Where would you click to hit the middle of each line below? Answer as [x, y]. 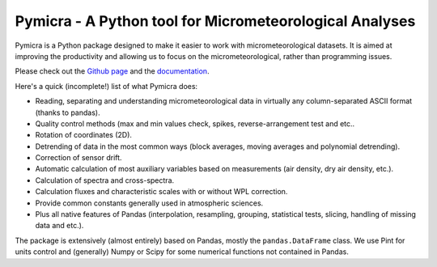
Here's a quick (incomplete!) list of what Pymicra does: [106, 86]
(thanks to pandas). [68, 112]
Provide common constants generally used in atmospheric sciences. [149, 203]
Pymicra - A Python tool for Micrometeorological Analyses [215, 21]
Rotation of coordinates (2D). [84, 135]
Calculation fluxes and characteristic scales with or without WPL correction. [161, 192]
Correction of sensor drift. [78, 158]
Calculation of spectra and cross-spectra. [105, 180]
